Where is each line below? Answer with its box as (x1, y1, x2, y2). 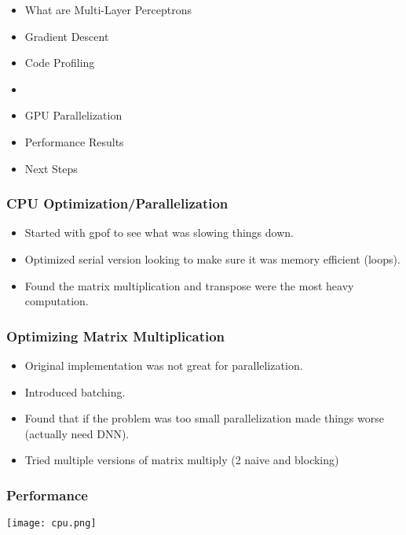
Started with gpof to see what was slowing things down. (24, 224, 294, 241)
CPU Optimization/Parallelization (6, 194, 229, 213)
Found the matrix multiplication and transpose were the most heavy (24, 277, 354, 293)
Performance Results (24, 133, 124, 149)
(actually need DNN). (24, 425, 130, 441)
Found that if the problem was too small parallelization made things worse (24, 410, 384, 426)
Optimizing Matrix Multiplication (6, 326, 225, 345)
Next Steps (24, 160, 78, 176)
